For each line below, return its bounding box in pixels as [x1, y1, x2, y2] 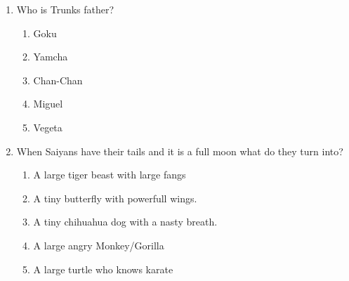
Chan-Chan [33, 72, 83, 87]
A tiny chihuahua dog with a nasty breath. [33, 214, 218, 229]
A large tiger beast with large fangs [33, 167, 186, 182]
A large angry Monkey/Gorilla [33, 237, 164, 252]
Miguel [33, 96, 63, 111]
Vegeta [33, 119, 62, 134]
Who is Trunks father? [16, 2, 114, 16]
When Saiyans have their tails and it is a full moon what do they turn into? [16, 143, 343, 158]
